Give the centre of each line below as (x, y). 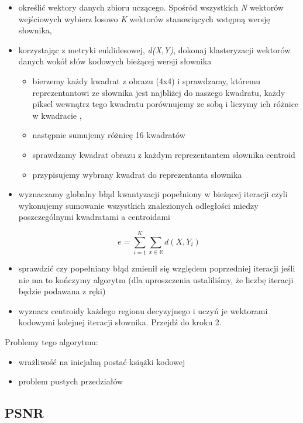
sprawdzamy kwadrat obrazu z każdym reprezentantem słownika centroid (164, 154)
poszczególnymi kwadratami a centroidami (94, 217)
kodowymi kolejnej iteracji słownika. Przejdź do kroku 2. (120, 322)
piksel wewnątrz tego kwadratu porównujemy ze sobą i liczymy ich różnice (166, 104)
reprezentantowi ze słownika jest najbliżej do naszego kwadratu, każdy (159, 92)
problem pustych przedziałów (71, 381)
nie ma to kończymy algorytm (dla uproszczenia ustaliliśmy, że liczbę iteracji (156, 279)
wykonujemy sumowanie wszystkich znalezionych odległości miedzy (138, 205)
